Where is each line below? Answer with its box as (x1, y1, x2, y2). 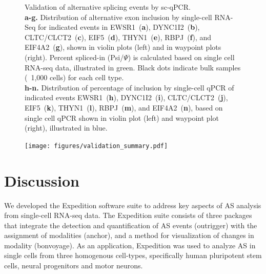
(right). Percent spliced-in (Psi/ (25, 51, 124, 62)
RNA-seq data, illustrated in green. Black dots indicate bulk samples (25, 62, 241, 72)
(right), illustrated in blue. (25, 122, 108, 133)
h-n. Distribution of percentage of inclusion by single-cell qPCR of (25, 82, 234, 93)
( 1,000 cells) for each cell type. (25, 72, 124, 83)
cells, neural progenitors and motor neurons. (4, 260, 143, 271)
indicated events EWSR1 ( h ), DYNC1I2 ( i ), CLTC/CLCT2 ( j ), (25, 92, 228, 103)
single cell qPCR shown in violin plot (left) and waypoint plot (25, 112, 219, 123)
